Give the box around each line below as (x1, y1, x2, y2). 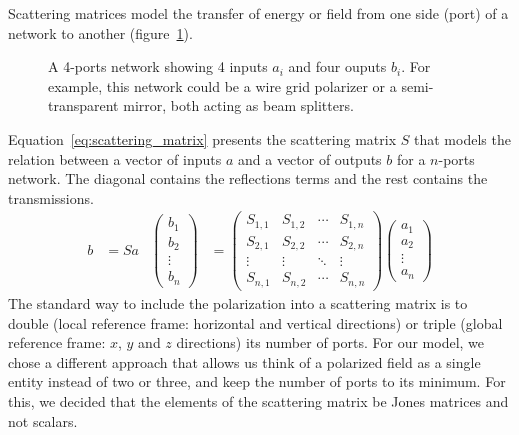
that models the (413, 128, 511, 149)
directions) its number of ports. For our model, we (176, 332, 485, 353)
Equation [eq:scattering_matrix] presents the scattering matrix (8, 128, 397, 149)
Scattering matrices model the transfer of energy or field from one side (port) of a (8, 3, 509, 23)
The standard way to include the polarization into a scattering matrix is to (8, 292, 468, 313)
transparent (48, 95, 119, 116)
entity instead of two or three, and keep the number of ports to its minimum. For (8, 371, 506, 392)
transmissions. (8, 187, 94, 208)
